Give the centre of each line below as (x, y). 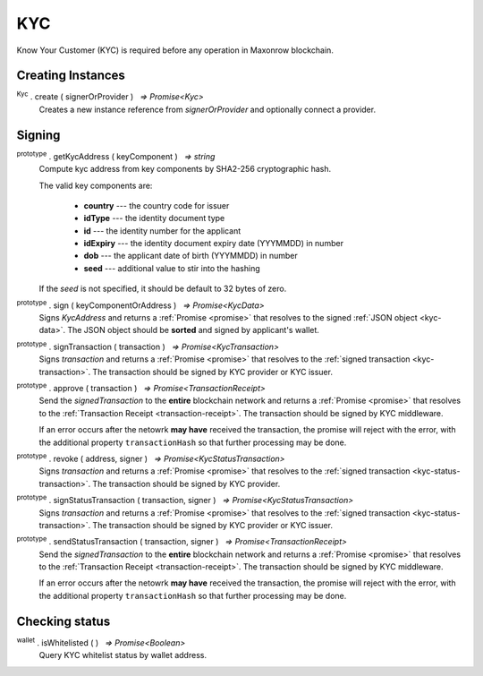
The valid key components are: (96, 185)
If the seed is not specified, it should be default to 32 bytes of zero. (163, 289)
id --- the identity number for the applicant (162, 231)
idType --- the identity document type (154, 218)
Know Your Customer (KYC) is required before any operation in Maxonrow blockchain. (175, 50)
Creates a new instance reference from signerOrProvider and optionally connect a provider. (207, 109)
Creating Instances (71, 76)
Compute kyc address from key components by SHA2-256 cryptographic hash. (185, 169)
